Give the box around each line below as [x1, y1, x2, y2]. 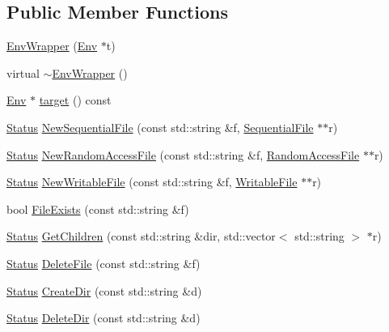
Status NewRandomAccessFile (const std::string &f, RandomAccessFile [6, 146, 360, 163]
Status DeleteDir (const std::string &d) [6, 309, 201, 326]
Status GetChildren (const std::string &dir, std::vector [6, 228, 276, 245]
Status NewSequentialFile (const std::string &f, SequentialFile [6, 118, 314, 135]
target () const [39, 92, 112, 109]
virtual [6, 64, 40, 81]
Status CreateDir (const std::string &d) [6, 282, 202, 299]
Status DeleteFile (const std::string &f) [6, 254, 201, 271]
